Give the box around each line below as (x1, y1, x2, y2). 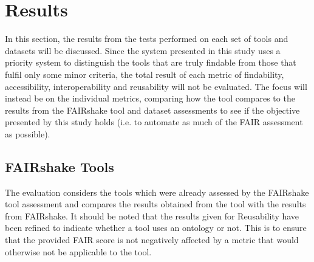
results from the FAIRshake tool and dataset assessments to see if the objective (5, 103, 300, 116)
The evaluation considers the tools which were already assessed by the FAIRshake (5, 185, 309, 198)
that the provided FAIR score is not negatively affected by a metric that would (5, 233, 299, 246)
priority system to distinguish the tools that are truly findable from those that (5, 56, 296, 69)
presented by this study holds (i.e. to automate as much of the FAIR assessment (5, 115, 303, 128)
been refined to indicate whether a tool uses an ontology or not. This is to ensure (5, 221, 307, 234)
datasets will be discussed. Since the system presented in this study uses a (5, 44, 281, 57)
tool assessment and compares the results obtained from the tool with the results (5, 198, 306, 210)
